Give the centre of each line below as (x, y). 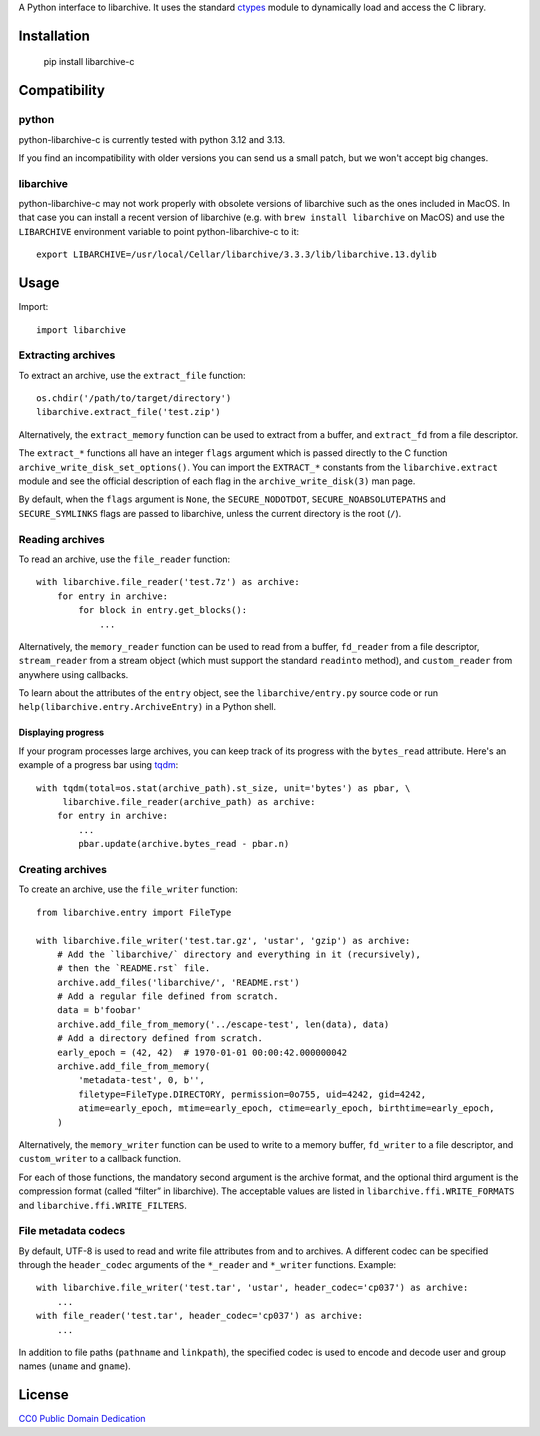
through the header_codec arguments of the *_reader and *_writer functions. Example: (207, 1265)
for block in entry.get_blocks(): (163, 610)
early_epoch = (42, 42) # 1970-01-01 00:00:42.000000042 (202, 1052)
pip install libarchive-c (89, 62)
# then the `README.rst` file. (133, 968)
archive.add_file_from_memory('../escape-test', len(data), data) (223, 1024)
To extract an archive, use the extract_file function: (132, 375)
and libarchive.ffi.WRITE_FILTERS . (102, 1205)
